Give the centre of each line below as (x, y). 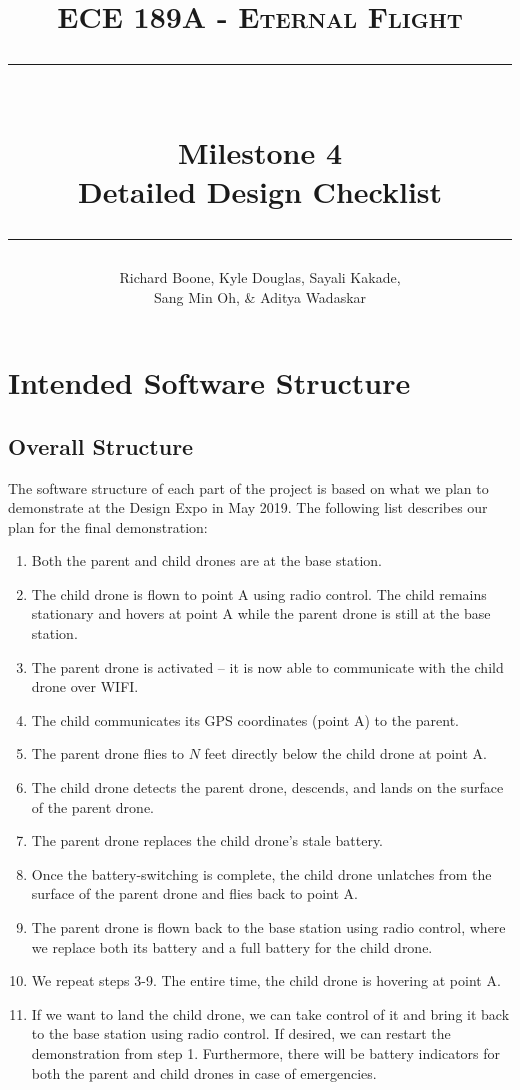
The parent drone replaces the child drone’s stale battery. (207, 840)
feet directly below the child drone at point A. (346, 753)
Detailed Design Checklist (260, 190)
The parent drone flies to (108, 753)
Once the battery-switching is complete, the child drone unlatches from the (261, 873)
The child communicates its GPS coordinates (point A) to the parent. (245, 719)
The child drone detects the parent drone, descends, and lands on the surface (267, 787)
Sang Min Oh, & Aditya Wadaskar (260, 296)
